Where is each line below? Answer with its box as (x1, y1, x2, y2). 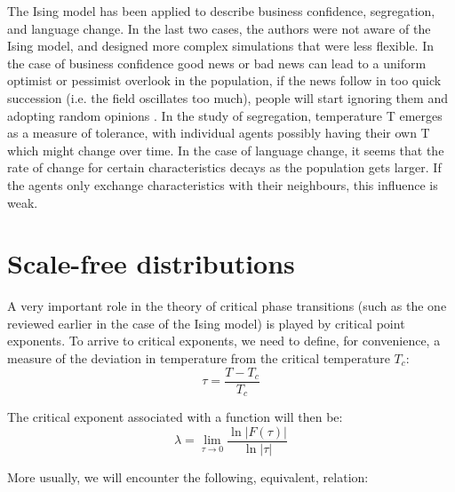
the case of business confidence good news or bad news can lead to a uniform (7, 53, 427, 72)
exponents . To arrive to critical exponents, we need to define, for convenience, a (7, 331, 441, 350)
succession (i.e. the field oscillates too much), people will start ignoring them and (7, 88, 448, 107)
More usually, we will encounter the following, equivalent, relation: (7, 467, 369, 486)
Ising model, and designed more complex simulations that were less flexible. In (7, 36, 435, 55)
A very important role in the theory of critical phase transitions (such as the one (7, 297, 447, 315)
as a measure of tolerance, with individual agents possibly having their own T (7, 123, 430, 142)
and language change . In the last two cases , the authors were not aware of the (7, 19, 431, 37)
